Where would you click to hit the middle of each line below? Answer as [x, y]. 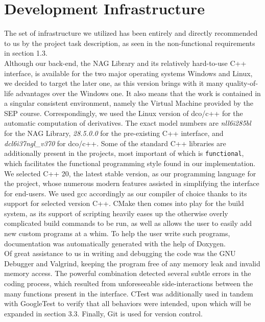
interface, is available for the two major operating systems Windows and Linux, [128, 73]
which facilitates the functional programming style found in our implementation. [130, 163]
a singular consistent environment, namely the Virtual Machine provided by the [129, 103]
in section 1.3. [26, 53]
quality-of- [242, 83]
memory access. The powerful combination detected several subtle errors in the [128, 273]
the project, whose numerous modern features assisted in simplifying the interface [132, 183]
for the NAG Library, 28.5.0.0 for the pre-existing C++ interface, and [114, 133]
